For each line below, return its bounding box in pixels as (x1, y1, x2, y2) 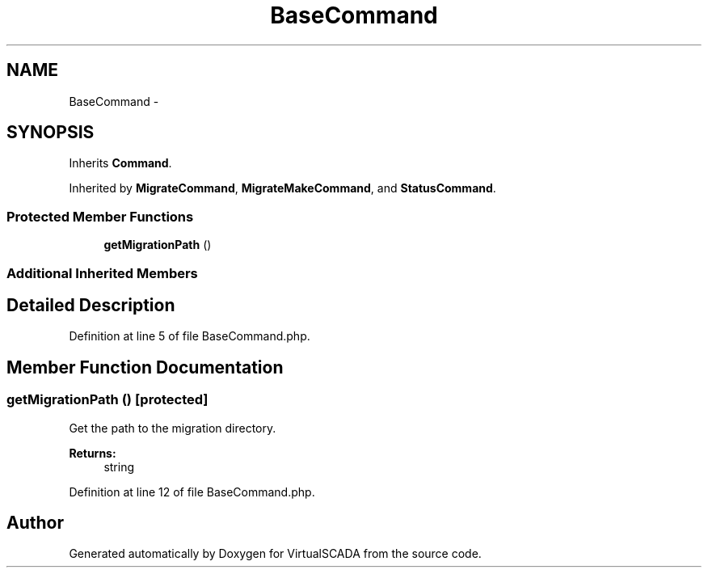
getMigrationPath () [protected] (6, 391, 209, 408)
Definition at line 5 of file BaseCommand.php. (69, 329, 310, 344)
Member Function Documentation (6, 357, 284, 378)
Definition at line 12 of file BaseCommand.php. (69, 484, 315, 499)
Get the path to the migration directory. (69, 420, 276, 435)
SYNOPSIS (6, 122, 95, 143)
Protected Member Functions (6, 208, 194, 225)
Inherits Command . (69, 156, 172, 171)
